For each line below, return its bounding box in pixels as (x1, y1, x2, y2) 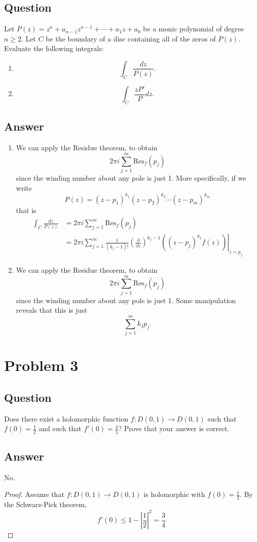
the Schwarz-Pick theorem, (4, 499, 87, 510)
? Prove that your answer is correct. (118, 423, 230, 434)
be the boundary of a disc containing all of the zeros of (46, 33, 216, 44)
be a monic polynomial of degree (143, 23, 244, 34)
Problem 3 (4, 355, 78, 376)
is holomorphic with (143, 489, 205, 499)
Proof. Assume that (4, 489, 65, 499)
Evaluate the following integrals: (4, 43, 104, 54)
